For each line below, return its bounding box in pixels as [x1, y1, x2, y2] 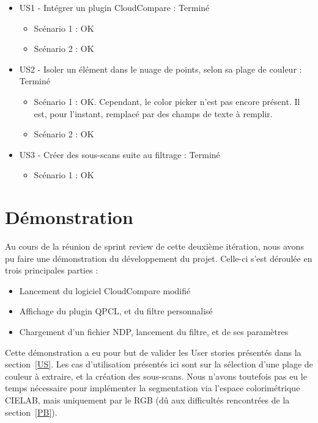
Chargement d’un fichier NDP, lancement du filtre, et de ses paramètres [19, 325, 289, 338]
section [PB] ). [5, 405, 57, 418]
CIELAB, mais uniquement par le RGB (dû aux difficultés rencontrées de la [5, 394, 290, 406]
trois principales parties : [5, 264, 98, 277]
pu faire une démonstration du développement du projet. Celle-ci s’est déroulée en [5, 251, 312, 264]
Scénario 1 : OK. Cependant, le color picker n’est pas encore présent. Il [34, 95, 300, 107]
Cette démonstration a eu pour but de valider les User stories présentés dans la [5, 345, 301, 358]
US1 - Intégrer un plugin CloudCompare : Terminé [19, 1, 210, 13]
